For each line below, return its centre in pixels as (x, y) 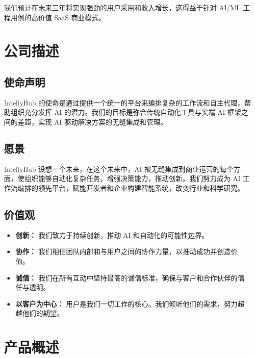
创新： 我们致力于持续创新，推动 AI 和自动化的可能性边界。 (112, 235)
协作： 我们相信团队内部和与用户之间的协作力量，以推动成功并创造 (123, 251)
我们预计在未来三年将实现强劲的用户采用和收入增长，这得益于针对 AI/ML (122, 7)
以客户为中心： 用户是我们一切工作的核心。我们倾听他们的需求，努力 (127, 303)
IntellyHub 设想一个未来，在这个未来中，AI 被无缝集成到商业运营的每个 (119, 168)
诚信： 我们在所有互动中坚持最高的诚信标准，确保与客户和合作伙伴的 (127, 277)
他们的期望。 (43, 313)
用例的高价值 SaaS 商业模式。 (58, 17)
